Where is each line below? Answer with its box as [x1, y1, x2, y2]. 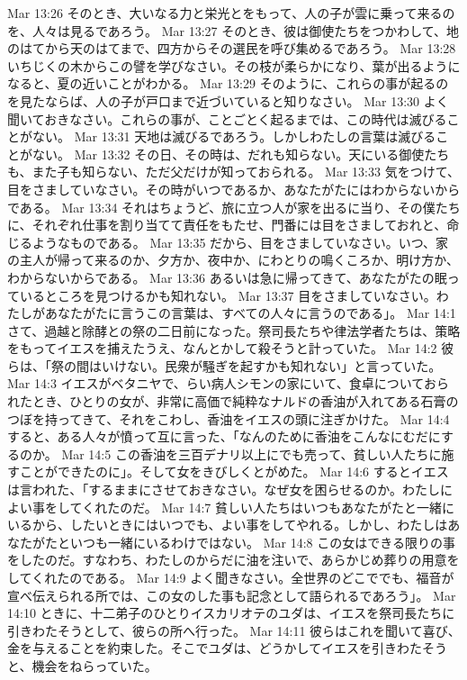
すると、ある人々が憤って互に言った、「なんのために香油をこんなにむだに [7, 427, 441, 446]
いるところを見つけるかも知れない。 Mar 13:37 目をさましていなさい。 [19, 286, 436, 304]
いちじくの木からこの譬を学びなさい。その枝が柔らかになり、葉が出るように [7, 56, 461, 75]
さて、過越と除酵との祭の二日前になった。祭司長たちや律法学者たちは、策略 [7, 321, 461, 340]
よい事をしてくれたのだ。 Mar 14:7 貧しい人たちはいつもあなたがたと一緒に [7, 497, 454, 516]
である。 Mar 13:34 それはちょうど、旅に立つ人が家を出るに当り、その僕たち [7, 197, 461, 216]
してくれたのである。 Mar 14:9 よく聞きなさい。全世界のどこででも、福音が [7, 568, 454, 586]
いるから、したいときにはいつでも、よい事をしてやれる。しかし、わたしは [7, 515, 448, 534]
